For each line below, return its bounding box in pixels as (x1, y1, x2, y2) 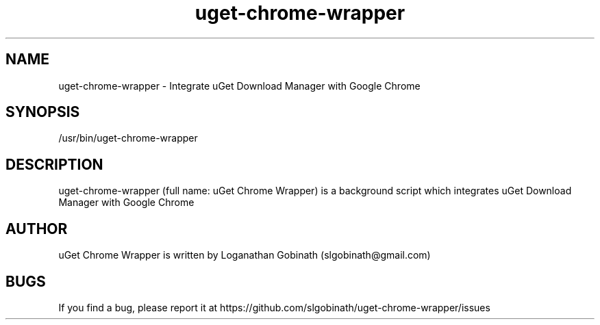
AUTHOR (5, 220, 68, 237)
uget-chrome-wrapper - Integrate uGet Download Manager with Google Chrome (58, 79, 421, 92)
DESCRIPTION (5, 155, 103, 173)
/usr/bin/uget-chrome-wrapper (58, 132, 198, 144)
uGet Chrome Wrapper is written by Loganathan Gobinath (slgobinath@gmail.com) (58, 249, 431, 261)
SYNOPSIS (5, 103, 80, 121)
